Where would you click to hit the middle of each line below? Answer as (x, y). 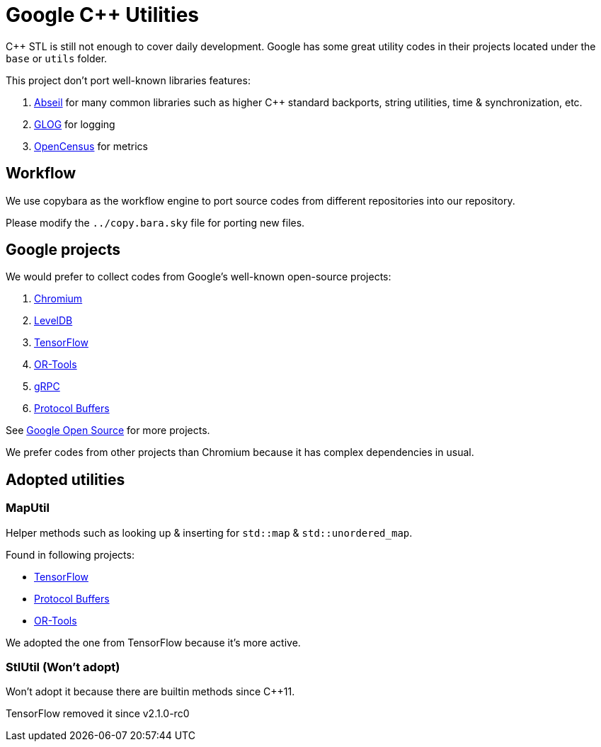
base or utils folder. (57, 58)
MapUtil (28, 508)
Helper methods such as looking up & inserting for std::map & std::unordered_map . (209, 532)
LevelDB (53, 321)
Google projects (63, 250)
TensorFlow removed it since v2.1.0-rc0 (98, 714)
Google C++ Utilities (103, 15)
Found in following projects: (70, 554)
